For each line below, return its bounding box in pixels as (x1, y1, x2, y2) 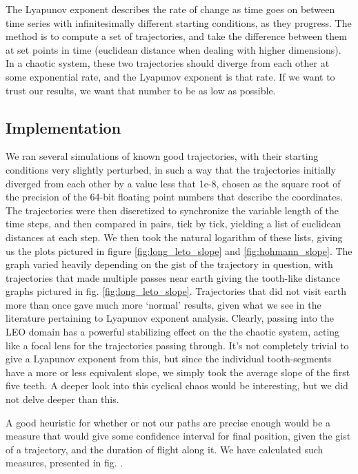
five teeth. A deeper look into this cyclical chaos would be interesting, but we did (6, 378, 348, 393)
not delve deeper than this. (6, 392, 119, 406)
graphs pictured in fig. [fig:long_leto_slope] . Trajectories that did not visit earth (6, 284, 347, 298)
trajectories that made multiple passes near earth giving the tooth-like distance (6, 270, 340, 285)
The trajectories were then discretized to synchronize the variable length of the (6, 203, 339, 217)
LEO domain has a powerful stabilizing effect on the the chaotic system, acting (6, 324, 340, 339)
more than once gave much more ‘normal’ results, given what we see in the (6, 297, 321, 311)
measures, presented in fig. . (6, 455, 123, 470)
